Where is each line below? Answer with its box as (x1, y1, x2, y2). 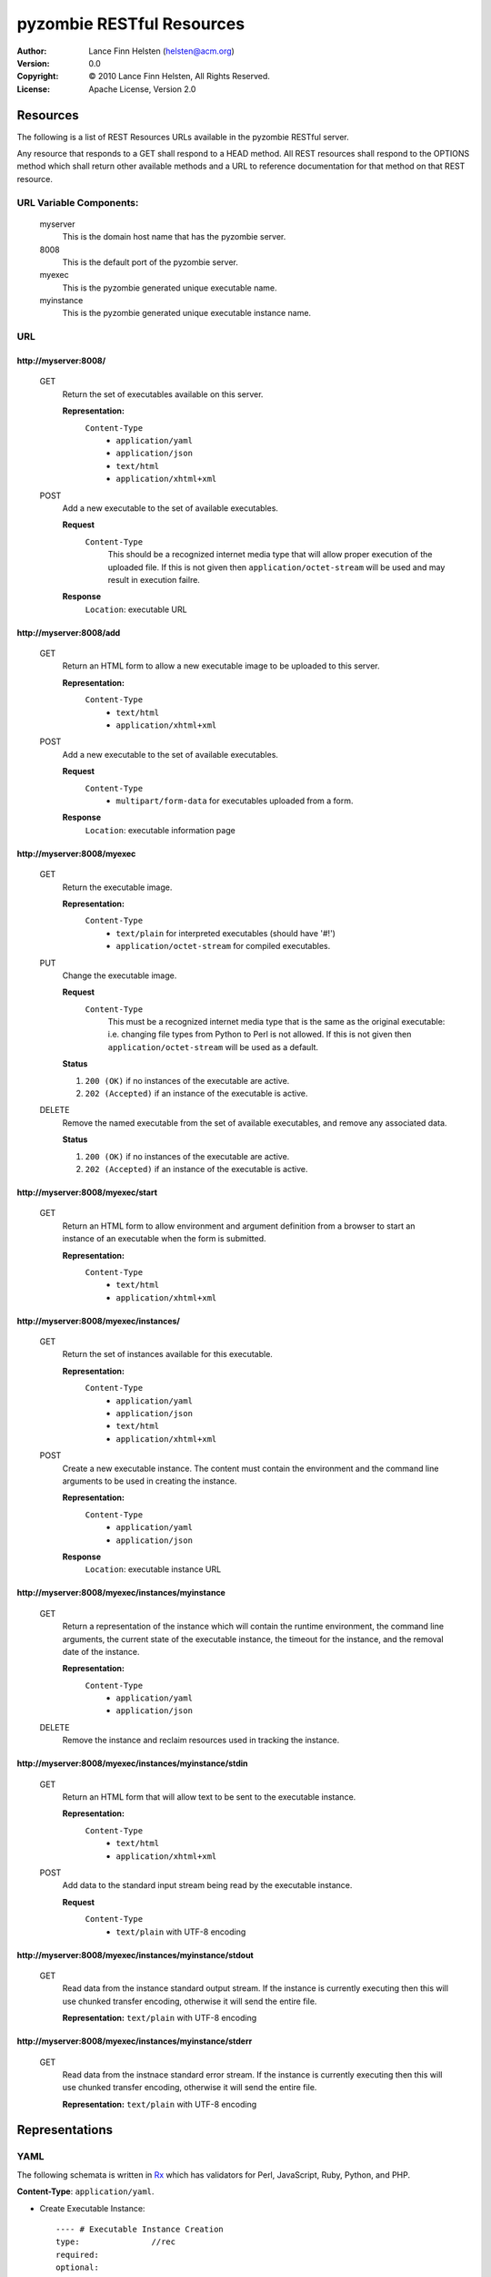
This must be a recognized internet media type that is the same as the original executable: (107, 1016, 446, 1027)
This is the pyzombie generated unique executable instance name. (62, 308, 312, 319)
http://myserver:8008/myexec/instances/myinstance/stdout (16, 1949, 254, 1960)
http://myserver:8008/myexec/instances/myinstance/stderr (16, 2036, 253, 2047)
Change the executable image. (62, 970, 177, 981)
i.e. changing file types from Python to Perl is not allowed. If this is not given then (107, 1029, 412, 1040)
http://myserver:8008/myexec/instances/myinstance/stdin (16, 1758, 249, 1769)
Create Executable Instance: (39, 2202, 145, 2213)
